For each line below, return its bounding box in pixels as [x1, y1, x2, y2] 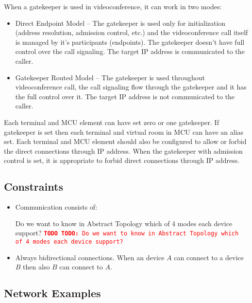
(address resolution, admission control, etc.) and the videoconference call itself [15, 27, 248, 37]
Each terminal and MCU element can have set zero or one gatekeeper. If [4, 117, 219, 127]
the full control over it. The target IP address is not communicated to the [15, 91, 235, 101]
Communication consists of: [15, 202, 98, 212]
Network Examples [4, 285, 101, 301]
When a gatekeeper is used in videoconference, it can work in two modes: [4, 1, 222, 11]
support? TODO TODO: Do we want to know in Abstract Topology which [15, 228, 239, 238]
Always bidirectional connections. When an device [15, 252, 165, 262]
